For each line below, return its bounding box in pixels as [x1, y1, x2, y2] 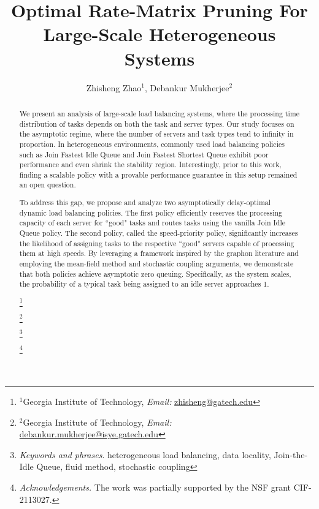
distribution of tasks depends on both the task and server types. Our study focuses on [19, 118, 294, 129]
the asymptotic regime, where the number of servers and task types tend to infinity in [19, 129, 294, 139]
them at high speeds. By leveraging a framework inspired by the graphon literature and [19, 248, 299, 258]
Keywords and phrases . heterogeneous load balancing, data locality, [19, 448, 271, 461]
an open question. [19, 179, 76, 190]
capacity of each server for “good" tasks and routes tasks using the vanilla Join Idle [19, 217, 286, 228]
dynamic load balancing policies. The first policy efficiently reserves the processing [19, 207, 283, 217]
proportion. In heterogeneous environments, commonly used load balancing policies [19, 138, 285, 149]
